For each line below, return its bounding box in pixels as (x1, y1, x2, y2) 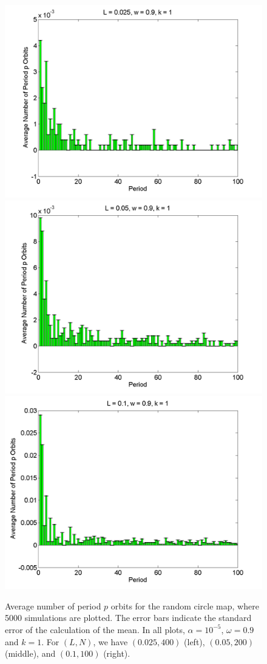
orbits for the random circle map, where (110, 599, 259, 612)
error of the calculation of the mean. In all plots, (5, 623, 185, 635)
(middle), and (5, 647, 56, 660)
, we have (93, 635, 128, 648)
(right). (103, 647, 130, 660)
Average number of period (5, 599, 101, 612)
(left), (184, 635, 205, 648)
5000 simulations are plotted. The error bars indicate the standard (5, 611, 252, 624)
